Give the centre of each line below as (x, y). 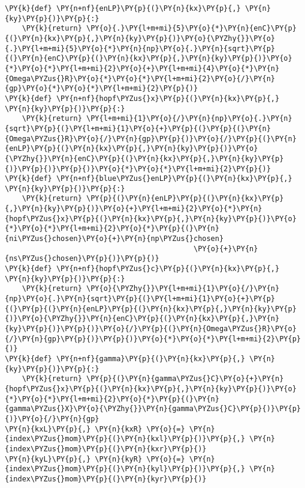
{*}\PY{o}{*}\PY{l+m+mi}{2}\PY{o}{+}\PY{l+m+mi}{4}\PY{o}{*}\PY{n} (142, 68)
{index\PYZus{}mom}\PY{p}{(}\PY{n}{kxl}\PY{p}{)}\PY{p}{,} (125, 439)
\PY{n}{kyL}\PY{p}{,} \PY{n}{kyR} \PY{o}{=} (95, 459)
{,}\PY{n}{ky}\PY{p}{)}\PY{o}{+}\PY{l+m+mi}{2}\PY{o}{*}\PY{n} (134, 209)
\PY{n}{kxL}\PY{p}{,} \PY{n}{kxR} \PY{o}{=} (95, 429)
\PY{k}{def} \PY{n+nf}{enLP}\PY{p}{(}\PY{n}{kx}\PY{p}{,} (123, 8)
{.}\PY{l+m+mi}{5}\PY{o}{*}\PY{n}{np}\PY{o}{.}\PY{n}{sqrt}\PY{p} (140, 48)
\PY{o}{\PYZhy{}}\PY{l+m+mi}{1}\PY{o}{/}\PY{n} (183, 289)
